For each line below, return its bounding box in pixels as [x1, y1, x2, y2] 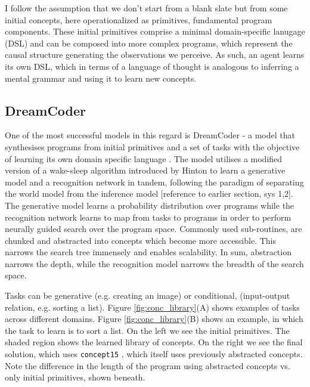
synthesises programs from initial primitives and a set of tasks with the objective [5, 140, 300, 153]
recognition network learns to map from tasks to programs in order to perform [5, 210, 292, 223]
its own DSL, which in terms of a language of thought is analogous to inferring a [5, 60, 299, 72]
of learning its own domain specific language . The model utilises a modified [5, 152, 283, 165]
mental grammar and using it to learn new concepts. [5, 72, 197, 84]
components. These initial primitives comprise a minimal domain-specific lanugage [5, 25, 305, 38]
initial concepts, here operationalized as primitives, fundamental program [5, 13, 272, 26]
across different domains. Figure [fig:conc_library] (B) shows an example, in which [5, 312, 303, 325]
